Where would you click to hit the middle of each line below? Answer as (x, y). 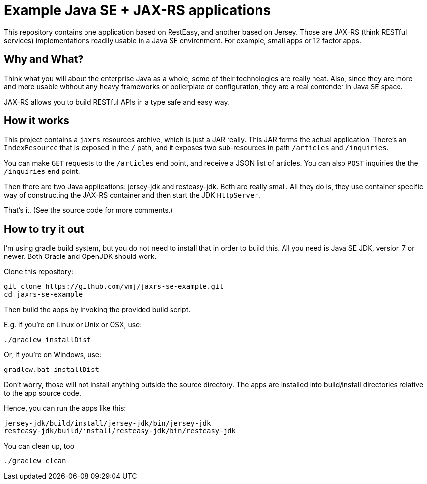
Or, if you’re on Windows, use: (53, 355)
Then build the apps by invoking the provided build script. (97, 310)
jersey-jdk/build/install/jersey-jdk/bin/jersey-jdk (108, 423)
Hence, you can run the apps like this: (65, 408)
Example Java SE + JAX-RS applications (138, 10)
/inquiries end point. (42, 171)
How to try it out (44, 229)
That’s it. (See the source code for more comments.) (88, 210)
